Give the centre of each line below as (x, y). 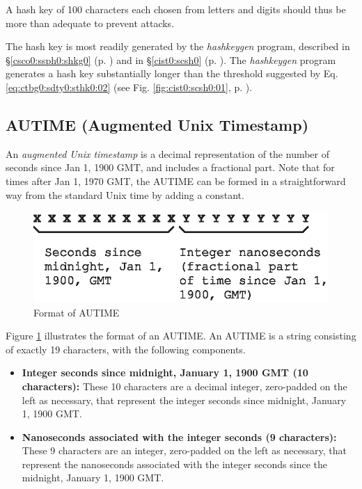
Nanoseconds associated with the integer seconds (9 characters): (179, 436)
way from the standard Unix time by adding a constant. (125, 194)
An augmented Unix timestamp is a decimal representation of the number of (168, 153)
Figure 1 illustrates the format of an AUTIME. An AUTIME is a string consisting (181, 336)
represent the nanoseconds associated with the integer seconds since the (174, 464)
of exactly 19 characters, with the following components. (126, 349)
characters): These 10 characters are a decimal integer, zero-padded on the (184, 386)
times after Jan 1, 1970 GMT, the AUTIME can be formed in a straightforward (176, 181)
